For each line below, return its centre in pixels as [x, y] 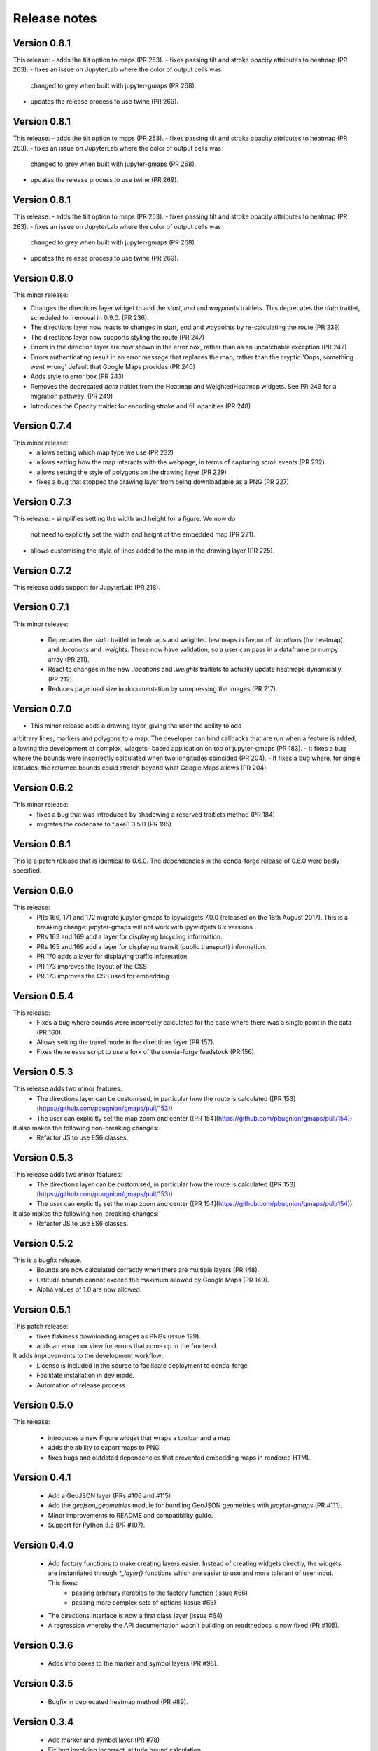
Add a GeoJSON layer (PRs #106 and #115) [110, 1496]
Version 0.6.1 [42, 844]
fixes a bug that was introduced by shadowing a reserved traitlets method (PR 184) [156, 814]
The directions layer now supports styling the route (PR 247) [118, 337]
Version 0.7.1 [41, 607]
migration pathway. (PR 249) [72, 396]
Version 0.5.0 [43, 1405]
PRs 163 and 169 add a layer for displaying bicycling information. [129, 937]
